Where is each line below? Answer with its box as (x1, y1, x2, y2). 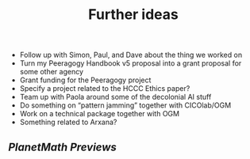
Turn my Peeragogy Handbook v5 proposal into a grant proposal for (19, 59, 242, 68)
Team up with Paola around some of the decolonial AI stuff (19, 93, 212, 102)
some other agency (19, 67, 84, 77)
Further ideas (88, 6, 179, 24)
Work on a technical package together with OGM (19, 109, 180, 119)
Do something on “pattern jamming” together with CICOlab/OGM (19, 100, 232, 110)
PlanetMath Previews (8, 140, 117, 153)
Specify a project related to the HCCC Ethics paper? (19, 84, 190, 93)
